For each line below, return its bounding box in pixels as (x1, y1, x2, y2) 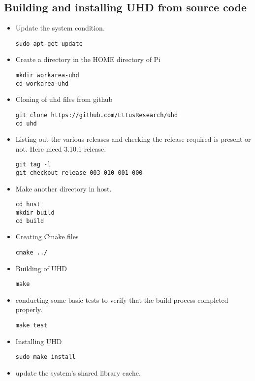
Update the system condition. (15, 23, 105, 33)
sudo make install (15, 353, 76, 361)
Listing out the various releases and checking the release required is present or (15, 134, 251, 144)
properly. (15, 304, 42, 315)
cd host (15, 201, 40, 208)
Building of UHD (15, 263, 67, 273)
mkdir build (15, 209, 55, 217)
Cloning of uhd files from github (15, 94, 113, 104)
